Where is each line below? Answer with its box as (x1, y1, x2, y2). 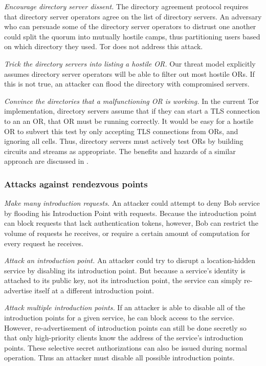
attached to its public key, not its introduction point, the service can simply (4, 275, 242, 286)
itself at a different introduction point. (34, 285, 154, 295)
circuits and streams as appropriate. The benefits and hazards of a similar (4, 145, 236, 156)
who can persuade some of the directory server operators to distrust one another (4, 21, 256, 32)
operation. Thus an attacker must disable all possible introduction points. (4, 352, 235, 363)
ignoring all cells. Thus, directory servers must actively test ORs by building (4, 136, 243, 146)
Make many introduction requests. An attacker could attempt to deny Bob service (4, 198, 260, 208)
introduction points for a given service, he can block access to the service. (4, 312, 235, 323)
